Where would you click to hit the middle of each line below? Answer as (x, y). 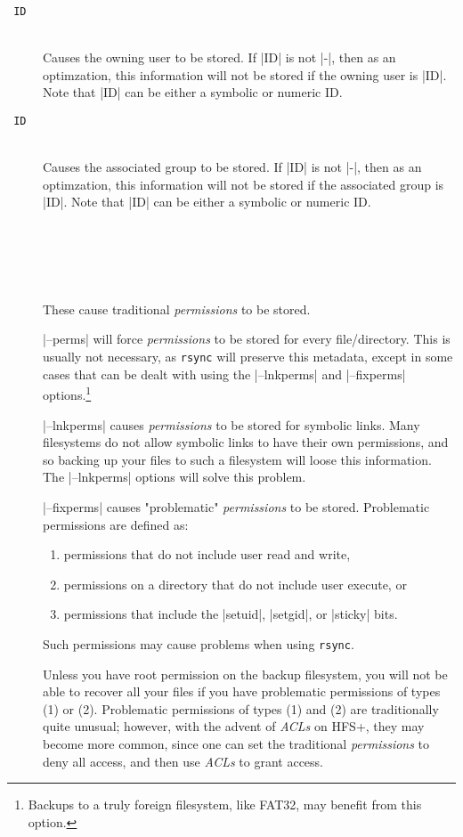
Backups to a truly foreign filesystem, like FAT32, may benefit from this (225, 804)
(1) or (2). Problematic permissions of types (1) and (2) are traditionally (241, 708)
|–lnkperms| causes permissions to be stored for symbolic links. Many (231, 424)
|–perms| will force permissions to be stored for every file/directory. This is (247, 339)
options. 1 (67, 393)
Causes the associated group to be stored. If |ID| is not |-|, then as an (232, 167)
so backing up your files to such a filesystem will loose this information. (237, 459)
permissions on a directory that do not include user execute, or (235, 584)
